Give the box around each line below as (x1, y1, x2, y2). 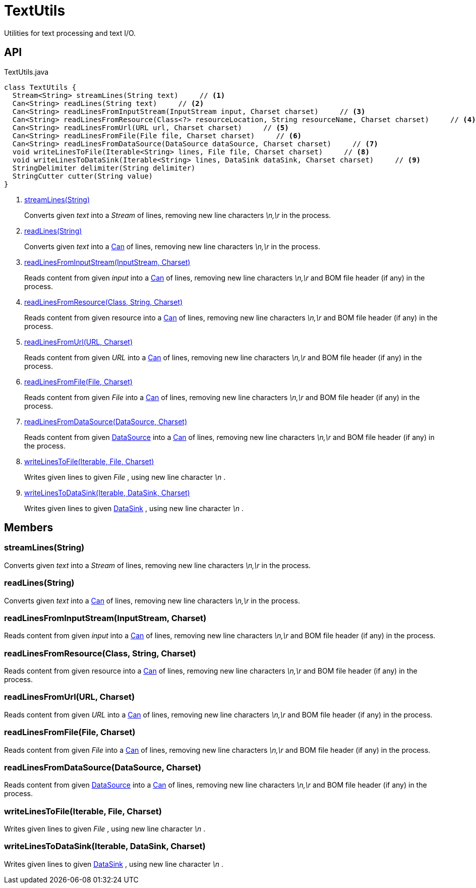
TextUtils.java (4, 67, 49, 76)
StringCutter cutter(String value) (12, 172, 153, 180)
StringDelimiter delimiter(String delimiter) (12, 163, 196, 172)
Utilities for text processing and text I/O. (4, 28, 136, 37)
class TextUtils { (4, 83, 77, 91)
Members (4, 521, 53, 534)
